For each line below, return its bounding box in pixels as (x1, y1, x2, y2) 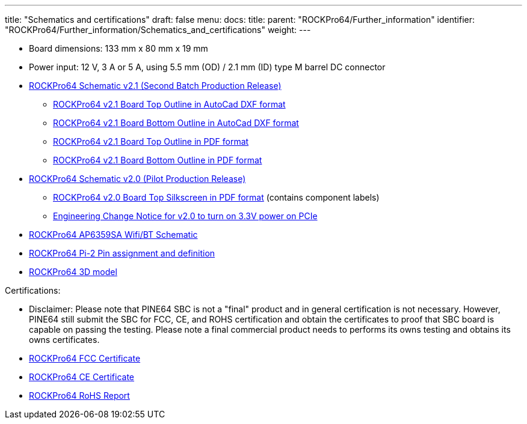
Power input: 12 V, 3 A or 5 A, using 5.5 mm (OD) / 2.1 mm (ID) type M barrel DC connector (29, 62, 386, 72)
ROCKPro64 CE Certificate (29, 372, 134, 382)
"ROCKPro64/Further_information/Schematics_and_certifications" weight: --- (5, 25, 311, 35)
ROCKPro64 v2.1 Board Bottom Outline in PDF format (53, 155, 262, 165)
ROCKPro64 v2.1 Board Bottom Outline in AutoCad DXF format (53, 118, 299, 128)
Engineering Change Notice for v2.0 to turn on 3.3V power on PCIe (53, 211, 318, 221)
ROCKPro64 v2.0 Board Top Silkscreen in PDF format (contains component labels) (53, 192, 380, 202)
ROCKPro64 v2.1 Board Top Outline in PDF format (53, 136, 249, 147)
